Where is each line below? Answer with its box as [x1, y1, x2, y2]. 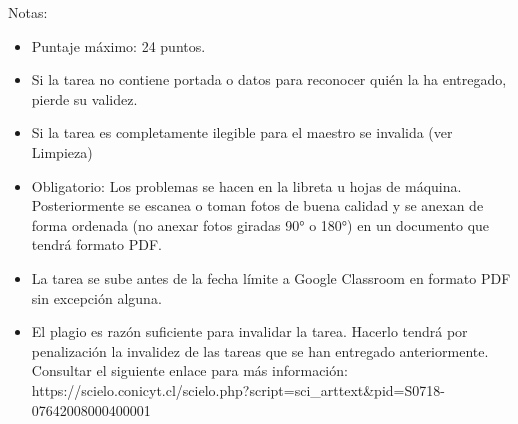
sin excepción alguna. [31, 287, 162, 308]
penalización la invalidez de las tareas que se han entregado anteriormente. [31, 340, 489, 361]
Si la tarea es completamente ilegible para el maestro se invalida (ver [31, 122, 453, 143]
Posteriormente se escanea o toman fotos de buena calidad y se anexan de [31, 195, 484, 216]
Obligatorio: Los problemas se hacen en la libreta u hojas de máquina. [31, 175, 462, 196]
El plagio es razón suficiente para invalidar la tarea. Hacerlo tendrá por [31, 321, 468, 342]
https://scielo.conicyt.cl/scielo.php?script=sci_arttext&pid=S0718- [31, 379, 445, 400]
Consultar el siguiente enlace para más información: [31, 360, 348, 381]
